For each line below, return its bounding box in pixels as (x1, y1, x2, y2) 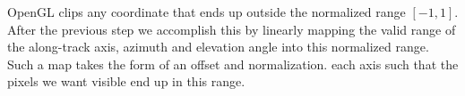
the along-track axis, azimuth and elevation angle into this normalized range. (7, 37, 429, 56)
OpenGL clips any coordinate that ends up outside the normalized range (7, 3, 406, 20)
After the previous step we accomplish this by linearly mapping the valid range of (7, 20, 456, 38)
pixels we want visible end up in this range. (7, 72, 245, 91)
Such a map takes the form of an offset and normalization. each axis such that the (7, 54, 459, 73)
